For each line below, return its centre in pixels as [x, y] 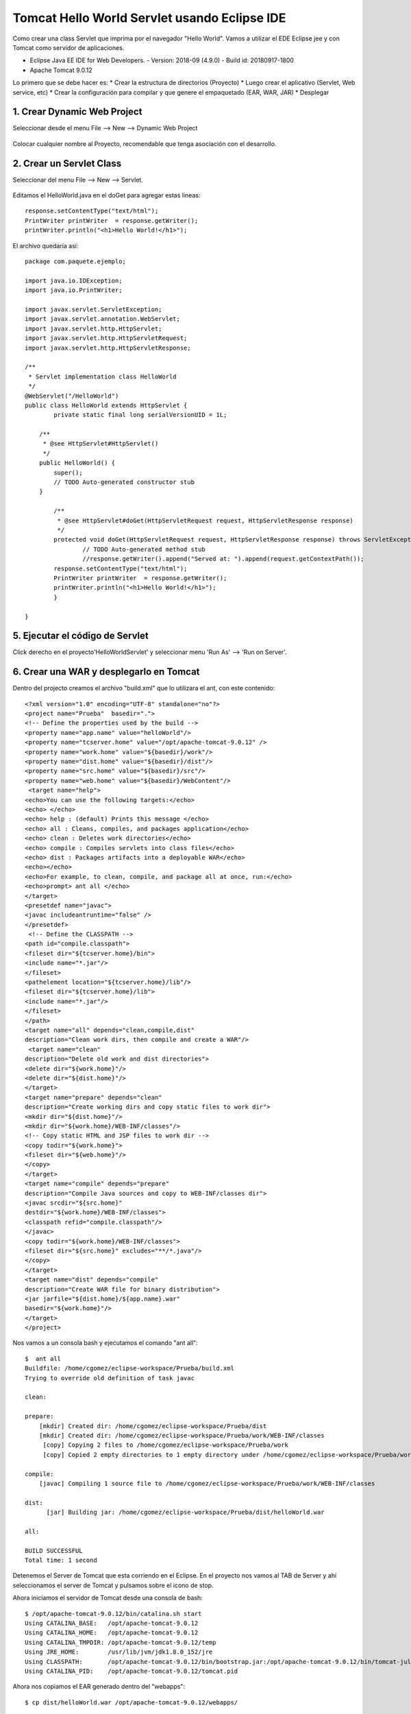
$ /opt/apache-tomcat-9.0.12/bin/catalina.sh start [113, 1614]
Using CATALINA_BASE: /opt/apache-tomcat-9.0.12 [112, 1624]
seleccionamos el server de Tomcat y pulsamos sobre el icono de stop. [113, 1585]
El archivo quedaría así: [46, 245]
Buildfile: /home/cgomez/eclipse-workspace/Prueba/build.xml [129, 1368]
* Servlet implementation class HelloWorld [103, 376]
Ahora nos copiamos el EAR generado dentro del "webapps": [99, 1687]
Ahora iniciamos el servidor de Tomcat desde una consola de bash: [108, 1598]
